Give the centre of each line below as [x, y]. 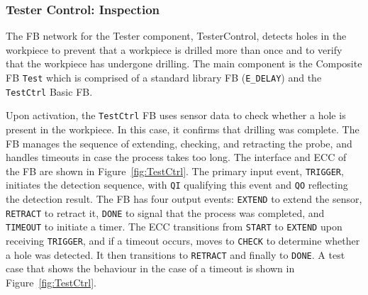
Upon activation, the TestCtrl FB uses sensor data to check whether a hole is [176, 115]
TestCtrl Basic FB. [49, 91]
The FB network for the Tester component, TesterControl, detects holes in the [176, 36]
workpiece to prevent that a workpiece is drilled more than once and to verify [174, 49]
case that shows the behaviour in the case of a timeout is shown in [150, 268]
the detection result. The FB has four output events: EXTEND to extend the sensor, [184, 199]
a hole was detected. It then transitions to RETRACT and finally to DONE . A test [175, 254]
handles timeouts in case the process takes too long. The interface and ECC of [176, 157]
